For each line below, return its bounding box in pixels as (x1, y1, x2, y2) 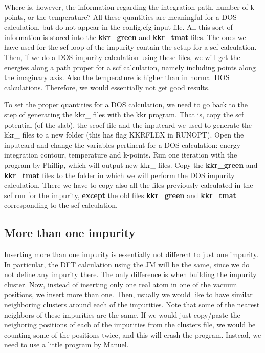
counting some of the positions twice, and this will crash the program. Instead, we (4, 329, 261, 340)
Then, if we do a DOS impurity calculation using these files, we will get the (4, 51, 240, 62)
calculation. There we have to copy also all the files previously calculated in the (4, 180, 253, 190)
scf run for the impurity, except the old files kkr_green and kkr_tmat (4, 189, 236, 200)
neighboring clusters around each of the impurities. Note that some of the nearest (4, 299, 260, 310)
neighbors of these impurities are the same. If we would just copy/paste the (4, 309, 240, 320)
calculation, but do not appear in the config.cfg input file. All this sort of (4, 22, 233, 32)
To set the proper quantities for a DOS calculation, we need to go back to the (4, 99, 248, 110)
